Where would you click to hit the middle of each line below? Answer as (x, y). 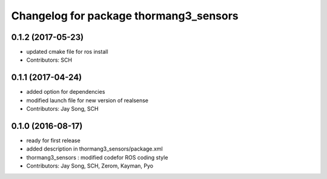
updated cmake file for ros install (67, 52)
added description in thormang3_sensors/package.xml (94, 149)
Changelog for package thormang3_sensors (125, 16)
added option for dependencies (66, 92)
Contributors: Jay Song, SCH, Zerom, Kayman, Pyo (90, 166)
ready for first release (54, 141)
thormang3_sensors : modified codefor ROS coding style (97, 157)
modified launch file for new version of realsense (87, 100)
